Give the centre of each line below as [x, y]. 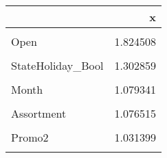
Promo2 [30, 137]
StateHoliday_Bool [57, 65]
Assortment [39, 113]
